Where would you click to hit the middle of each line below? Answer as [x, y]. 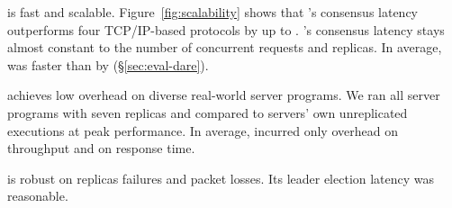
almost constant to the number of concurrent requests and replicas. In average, [225, 47]
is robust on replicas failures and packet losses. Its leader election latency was [221, 178]
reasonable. [38, 196]
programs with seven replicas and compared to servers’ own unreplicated [208, 112]
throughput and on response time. [101, 148]
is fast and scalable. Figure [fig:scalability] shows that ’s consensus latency [213, 12]
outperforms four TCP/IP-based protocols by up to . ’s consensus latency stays [226, 29]
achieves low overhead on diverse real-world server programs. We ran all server [224, 95]
